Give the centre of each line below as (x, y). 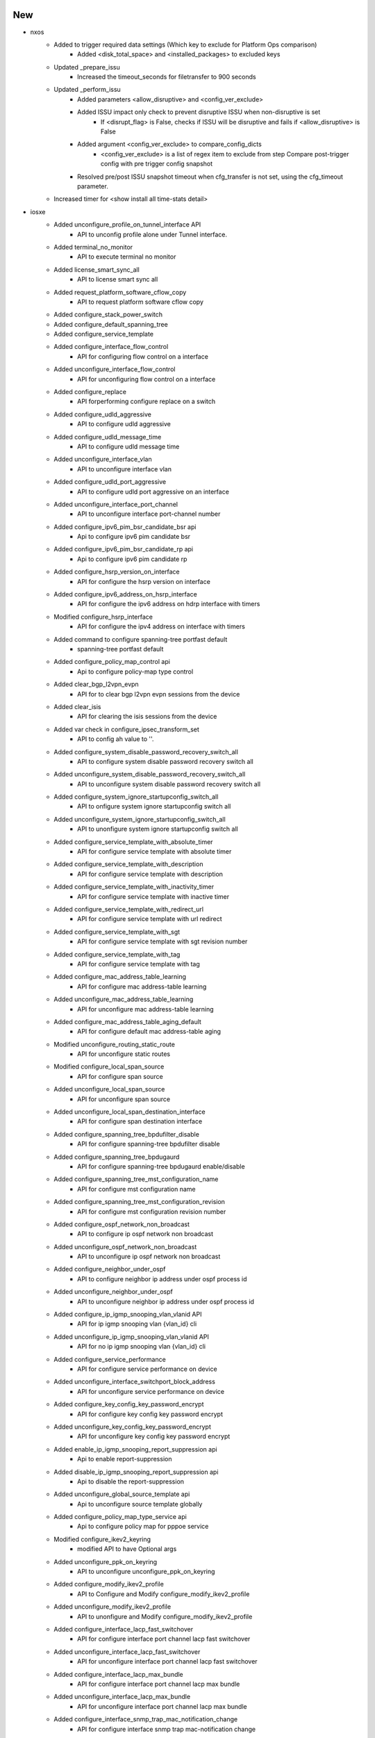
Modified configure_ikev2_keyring (102, 1539)
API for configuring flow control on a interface (143, 356)
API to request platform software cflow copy (141, 302)
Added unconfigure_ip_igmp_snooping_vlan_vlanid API (132, 1337)
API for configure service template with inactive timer (153, 896)
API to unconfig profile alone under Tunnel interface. (152, 234)
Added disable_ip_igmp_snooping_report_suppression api (136, 1472)
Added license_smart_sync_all (97, 269)
